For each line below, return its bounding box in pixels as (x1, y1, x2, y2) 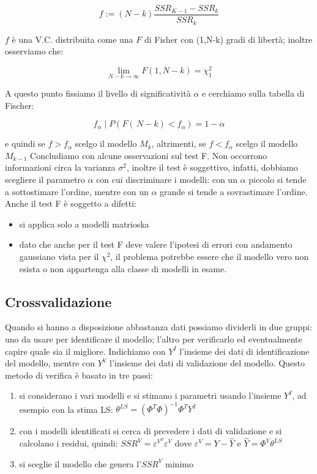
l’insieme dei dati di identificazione (179, 344, 310, 357)
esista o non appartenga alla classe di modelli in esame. (19, 262, 227, 275)
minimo (165, 457, 193, 470)
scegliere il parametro (5, 172, 85, 185)
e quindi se (5, 137, 45, 150)
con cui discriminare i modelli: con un (96, 172, 237, 185)
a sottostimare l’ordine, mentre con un (5, 185, 149, 198)
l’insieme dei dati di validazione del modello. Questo (110, 357, 305, 369)
